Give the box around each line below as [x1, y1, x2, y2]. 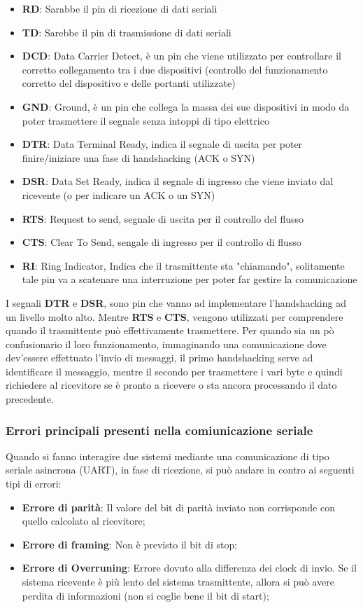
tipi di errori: [6, 476, 62, 491]
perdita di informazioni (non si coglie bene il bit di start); [22, 588, 269, 602]
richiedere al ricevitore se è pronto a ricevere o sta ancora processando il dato [6, 378, 337, 392]
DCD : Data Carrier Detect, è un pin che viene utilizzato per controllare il [22, 48, 341, 63]
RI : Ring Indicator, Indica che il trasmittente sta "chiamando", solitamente [22, 258, 345, 272]
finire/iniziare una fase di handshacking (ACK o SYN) [22, 150, 255, 165]
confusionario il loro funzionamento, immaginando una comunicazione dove [6, 336, 327, 351]
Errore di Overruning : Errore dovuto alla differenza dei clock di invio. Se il [22, 560, 357, 575]
